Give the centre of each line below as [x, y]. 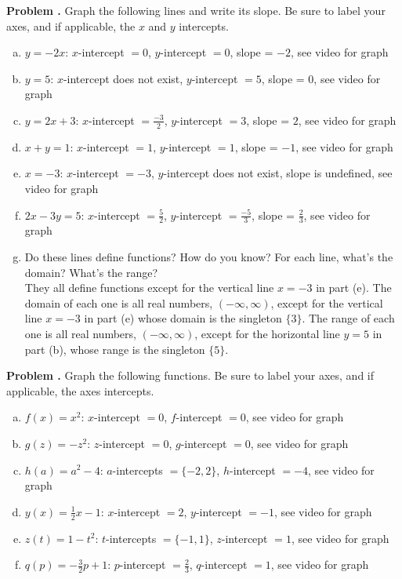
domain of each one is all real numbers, [119, 302]
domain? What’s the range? [91, 272]
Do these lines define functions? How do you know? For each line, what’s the [209, 257]
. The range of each [348, 318]
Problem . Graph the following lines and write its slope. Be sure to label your [196, 10]
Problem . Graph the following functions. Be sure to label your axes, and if [190, 375]
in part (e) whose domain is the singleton [183, 318]
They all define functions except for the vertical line [149, 288]
